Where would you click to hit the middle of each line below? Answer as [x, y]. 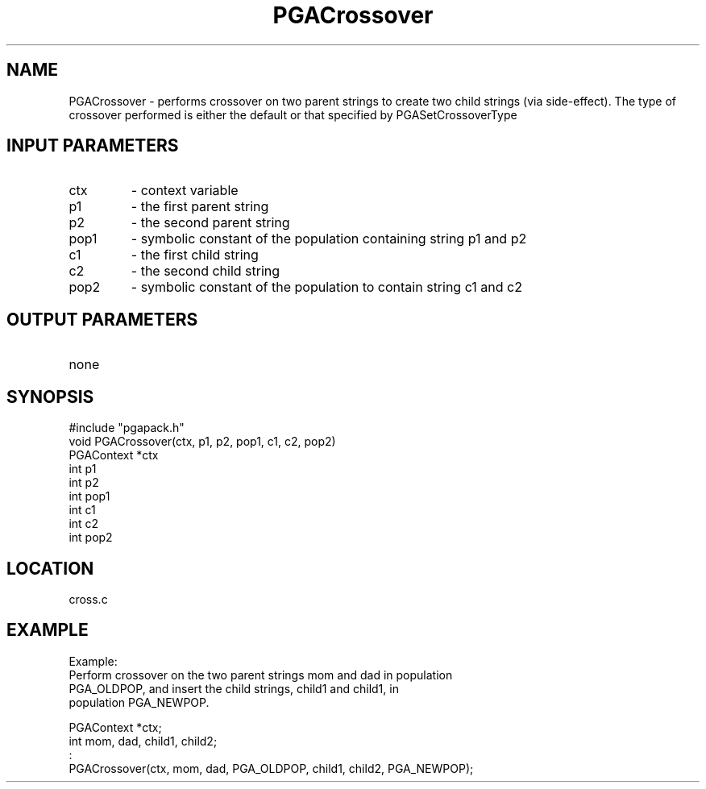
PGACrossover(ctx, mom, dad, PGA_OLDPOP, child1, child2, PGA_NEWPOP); [271, 768]
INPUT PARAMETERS [93, 146]
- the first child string [195, 255]
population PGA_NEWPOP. [139, 702]
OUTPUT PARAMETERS [102, 319]
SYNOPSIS [50, 397]
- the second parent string [210, 223]
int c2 [84, 524]
